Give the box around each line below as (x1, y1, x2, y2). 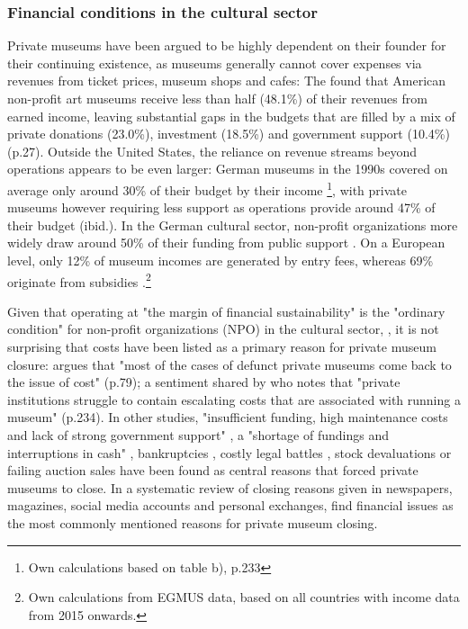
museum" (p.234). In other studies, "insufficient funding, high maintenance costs (7, 408, 448, 427)
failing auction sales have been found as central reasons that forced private (7, 461, 418, 480)
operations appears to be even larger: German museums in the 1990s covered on (7, 159, 448, 178)
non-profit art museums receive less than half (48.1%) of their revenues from (7, 89, 427, 107)
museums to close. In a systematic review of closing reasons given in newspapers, (7, 478, 453, 497)
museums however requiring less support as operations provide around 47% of (7, 198, 436, 217)
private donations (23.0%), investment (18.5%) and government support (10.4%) (7, 124, 450, 143)
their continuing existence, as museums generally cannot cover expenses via (7, 53, 422, 72)
